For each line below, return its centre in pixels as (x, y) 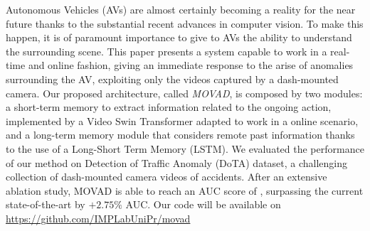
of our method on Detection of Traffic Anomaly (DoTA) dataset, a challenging (177, 162)
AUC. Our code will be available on (203, 204)
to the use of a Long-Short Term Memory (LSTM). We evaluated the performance (185, 148)
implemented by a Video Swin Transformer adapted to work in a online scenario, (182, 120)
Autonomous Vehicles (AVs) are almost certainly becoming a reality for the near (181, 9)
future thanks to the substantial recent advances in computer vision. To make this (185, 23)
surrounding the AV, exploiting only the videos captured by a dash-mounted (172, 79)
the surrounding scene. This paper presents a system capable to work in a (166, 51)
